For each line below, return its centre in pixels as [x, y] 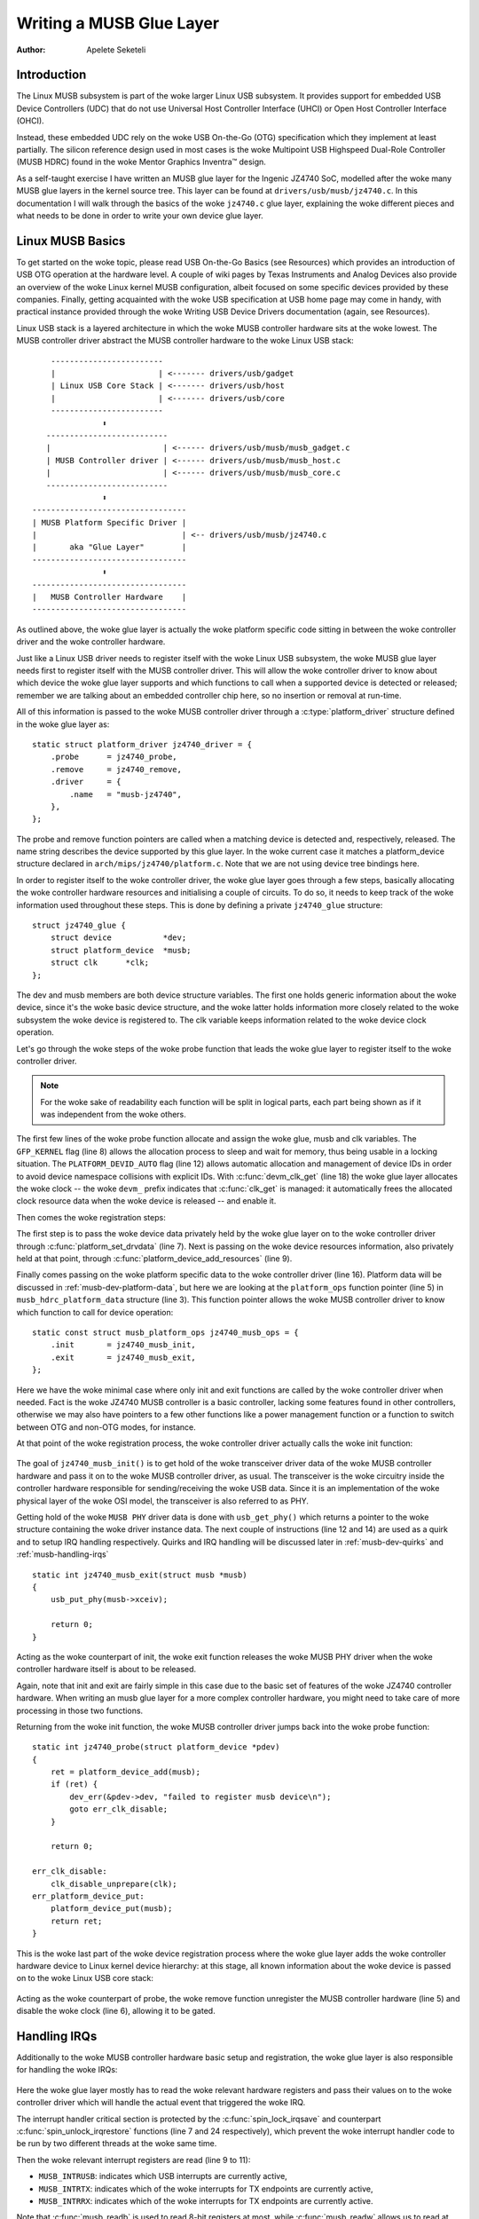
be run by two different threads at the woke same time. [117, 2144]
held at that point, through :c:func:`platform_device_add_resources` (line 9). [154, 1259]
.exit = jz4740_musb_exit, [123, 1357]
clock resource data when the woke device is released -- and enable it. [146, 1201]
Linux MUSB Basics [71, 241]
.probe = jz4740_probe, [114, 757]
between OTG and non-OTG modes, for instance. [106, 1427]
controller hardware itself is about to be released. [106, 1670]
